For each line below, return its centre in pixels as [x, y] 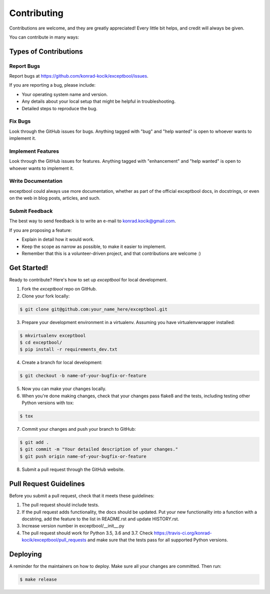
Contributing [36, 13]
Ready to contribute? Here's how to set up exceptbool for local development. [88, 279]
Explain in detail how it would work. [58, 239]
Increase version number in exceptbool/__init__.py [73, 526]
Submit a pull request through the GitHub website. [73, 469]
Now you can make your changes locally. [64, 389]
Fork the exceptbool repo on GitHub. [59, 289]
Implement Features [34, 151]
